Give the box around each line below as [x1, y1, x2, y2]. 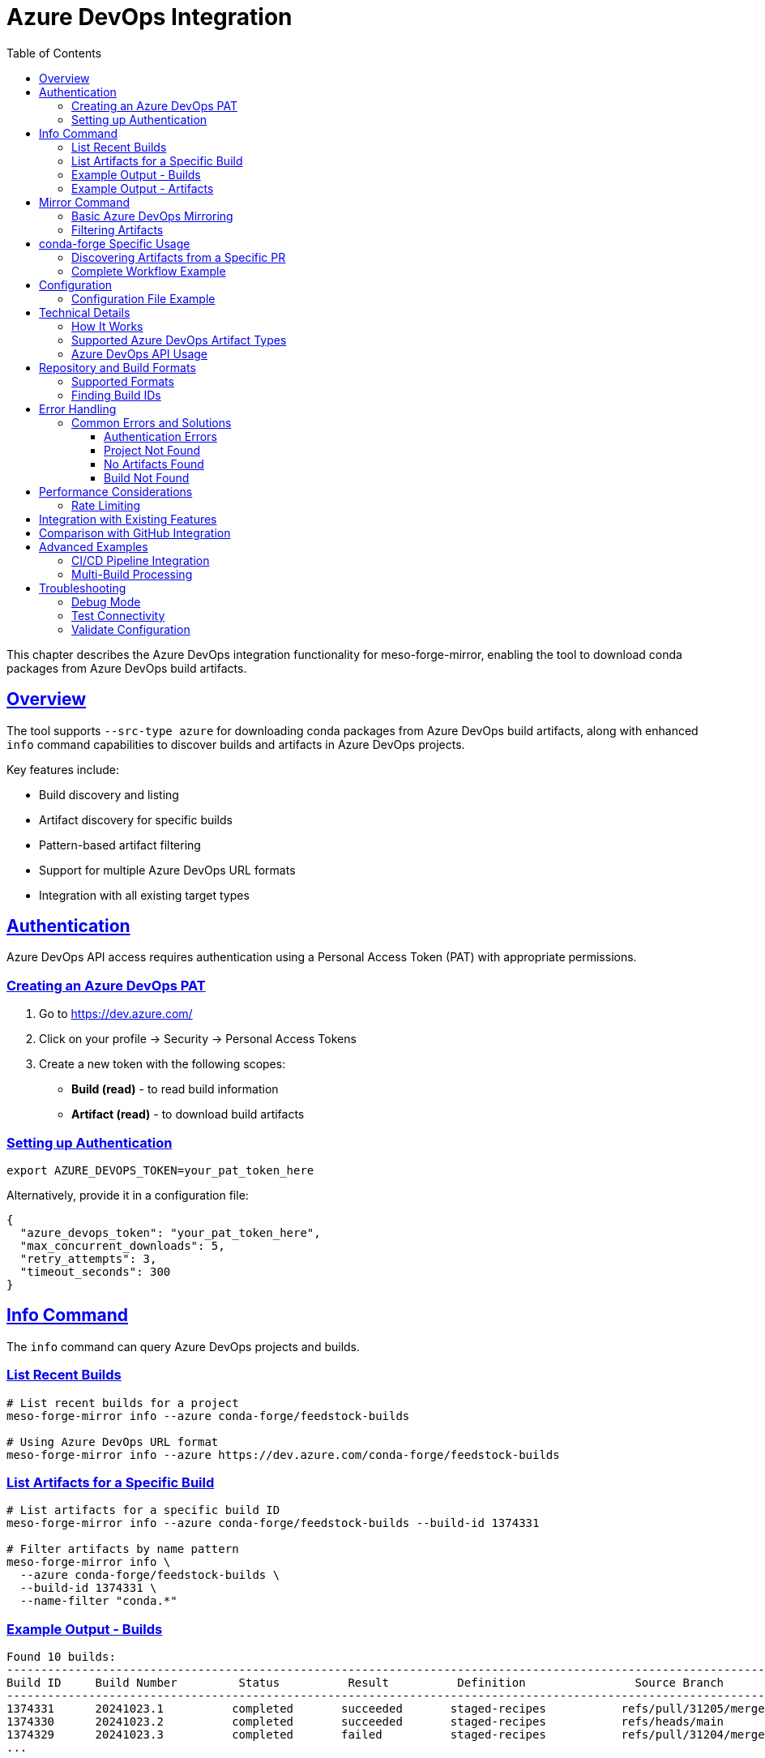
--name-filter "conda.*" [19, 1594, 177, 1608]
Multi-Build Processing [71, 567, 193, 581]
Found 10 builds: [6, 1650, 116, 1664]
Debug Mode [71, 594, 141, 609]
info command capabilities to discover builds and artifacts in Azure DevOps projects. [6, 737, 465, 751]
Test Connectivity [71, 608, 165, 622]
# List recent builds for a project [6, 1396, 239, 1409]
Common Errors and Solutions [71, 415, 232, 430]
